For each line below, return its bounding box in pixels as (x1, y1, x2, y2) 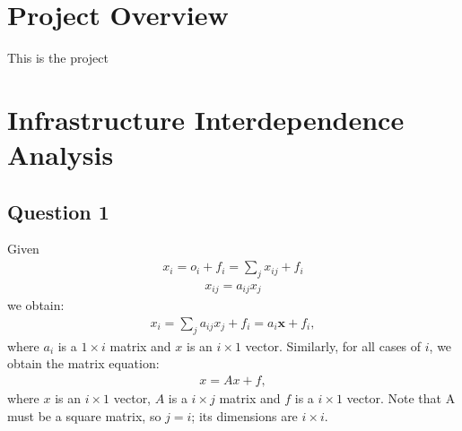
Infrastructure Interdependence (7, 100, 405, 137)
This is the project (7, 48, 109, 67)
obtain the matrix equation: (7, 354, 160, 373)
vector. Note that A (346, 389, 456, 408)
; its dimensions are (191, 406, 298, 425)
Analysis (7, 136, 114, 173)
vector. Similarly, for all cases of (245, 336, 422, 355)
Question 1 (7, 197, 109, 225)
